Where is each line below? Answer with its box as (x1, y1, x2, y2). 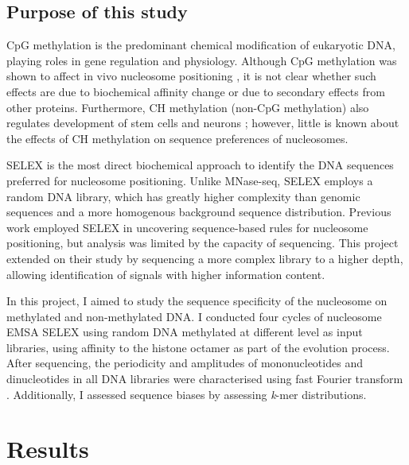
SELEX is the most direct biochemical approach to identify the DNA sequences (6, 157, 394, 173)
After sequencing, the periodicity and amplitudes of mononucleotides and (6, 355, 363, 371)
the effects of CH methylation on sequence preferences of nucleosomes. (6, 130, 349, 146)
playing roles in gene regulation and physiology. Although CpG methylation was (6, 52, 397, 68)
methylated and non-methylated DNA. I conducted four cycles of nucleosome (6, 308, 382, 324)
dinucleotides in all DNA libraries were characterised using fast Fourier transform (6, 370, 403, 387)
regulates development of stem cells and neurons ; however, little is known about (6, 114, 399, 131)
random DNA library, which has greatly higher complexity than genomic (6, 188, 360, 204)
